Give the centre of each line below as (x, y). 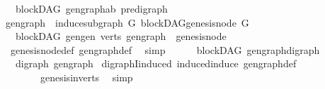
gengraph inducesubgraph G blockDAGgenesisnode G (127, 22)
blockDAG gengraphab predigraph (91, 8)
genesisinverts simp (86, 77)
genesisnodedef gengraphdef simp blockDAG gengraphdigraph (165, 49)
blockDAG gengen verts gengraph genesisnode (121, 36)
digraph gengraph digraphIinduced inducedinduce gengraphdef (156, 63)
